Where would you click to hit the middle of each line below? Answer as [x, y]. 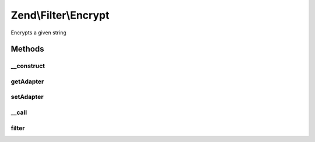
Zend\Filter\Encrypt [60, 15]
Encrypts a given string [38, 33]
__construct [28, 66]
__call [19, 112]
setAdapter [27, 97]
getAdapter [27, 81]
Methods [27, 49]
